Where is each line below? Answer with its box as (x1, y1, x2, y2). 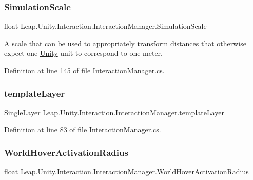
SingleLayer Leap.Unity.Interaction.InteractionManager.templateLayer (4, 107, 224, 117)
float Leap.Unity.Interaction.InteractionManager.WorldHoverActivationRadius (4, 166, 249, 177)
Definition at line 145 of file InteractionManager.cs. (4, 65, 165, 75)
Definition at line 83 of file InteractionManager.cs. (4, 124, 161, 135)
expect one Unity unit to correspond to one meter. (4, 48, 163, 58)
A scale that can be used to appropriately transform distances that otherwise (4, 37, 246, 48)
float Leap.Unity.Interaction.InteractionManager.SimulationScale (4, 21, 207, 31)
